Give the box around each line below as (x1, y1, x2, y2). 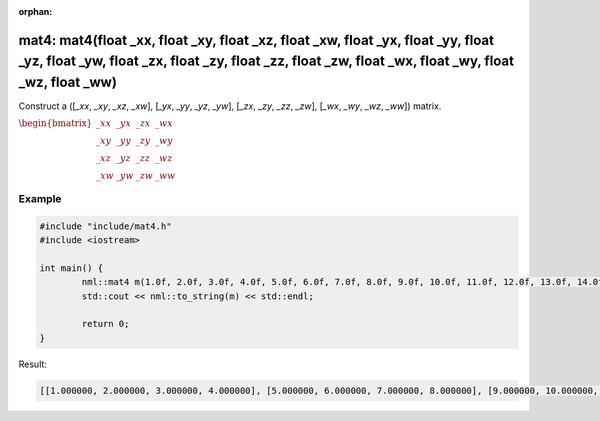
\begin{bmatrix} (18, 118, 93, 129)
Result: (18, 358, 47, 370)
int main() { (39, 262, 104, 274)
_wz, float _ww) (18, 74, 117, 90)
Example (18, 191, 62, 205)
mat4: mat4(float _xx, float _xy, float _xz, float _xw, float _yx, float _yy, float (18, 31, 495, 49)
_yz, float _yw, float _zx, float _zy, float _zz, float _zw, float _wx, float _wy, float (18, 53, 515, 70)
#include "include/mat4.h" (39, 220, 172, 232)
